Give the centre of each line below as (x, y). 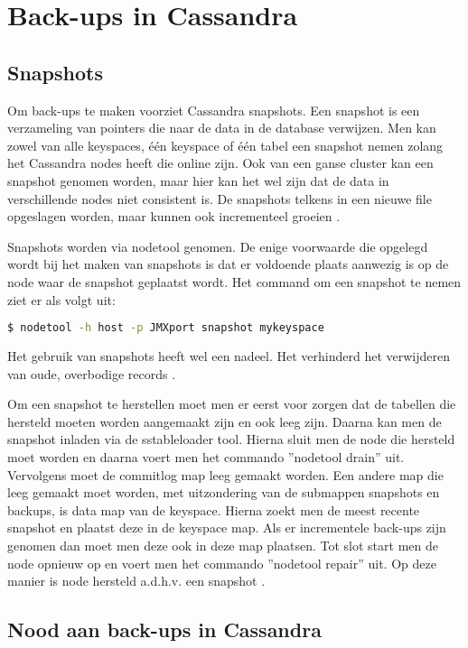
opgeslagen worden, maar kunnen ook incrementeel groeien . (174, 216)
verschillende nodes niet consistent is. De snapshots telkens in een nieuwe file (220, 198)
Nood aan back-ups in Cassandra (164, 629)
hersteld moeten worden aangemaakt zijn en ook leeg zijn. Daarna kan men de (225, 421)
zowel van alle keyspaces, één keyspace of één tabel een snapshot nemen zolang (225, 145)
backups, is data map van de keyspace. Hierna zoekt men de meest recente (214, 509)
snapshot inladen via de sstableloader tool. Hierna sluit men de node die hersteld (231, 439)
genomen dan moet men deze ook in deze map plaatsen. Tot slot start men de (223, 545)
